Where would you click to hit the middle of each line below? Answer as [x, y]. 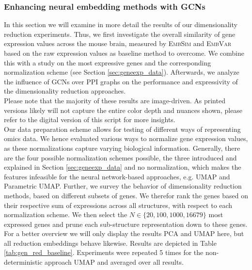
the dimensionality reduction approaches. [65, 91]
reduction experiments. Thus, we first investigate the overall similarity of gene [120, 34]
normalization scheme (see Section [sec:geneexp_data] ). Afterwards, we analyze [122, 72]
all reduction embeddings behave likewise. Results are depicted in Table [110, 243]
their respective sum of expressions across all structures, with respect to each [118, 205]
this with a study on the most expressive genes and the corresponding [108, 62]
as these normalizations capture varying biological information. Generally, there [122, 148]
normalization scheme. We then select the [66, 214]
